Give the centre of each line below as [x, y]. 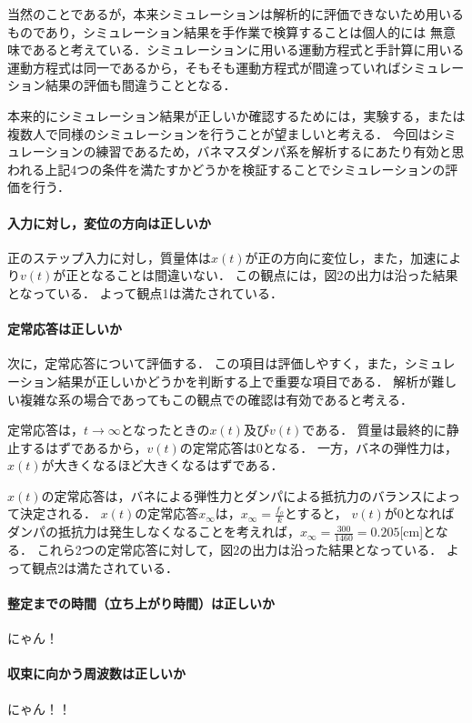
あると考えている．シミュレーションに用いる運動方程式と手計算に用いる [248, 50]
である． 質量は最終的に [374, 430]
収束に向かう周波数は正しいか [96, 673]
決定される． [58, 513]
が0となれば [419, 513]
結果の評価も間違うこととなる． [141, 85]
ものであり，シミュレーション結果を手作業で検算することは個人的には [217, 31]
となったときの [165, 430]
